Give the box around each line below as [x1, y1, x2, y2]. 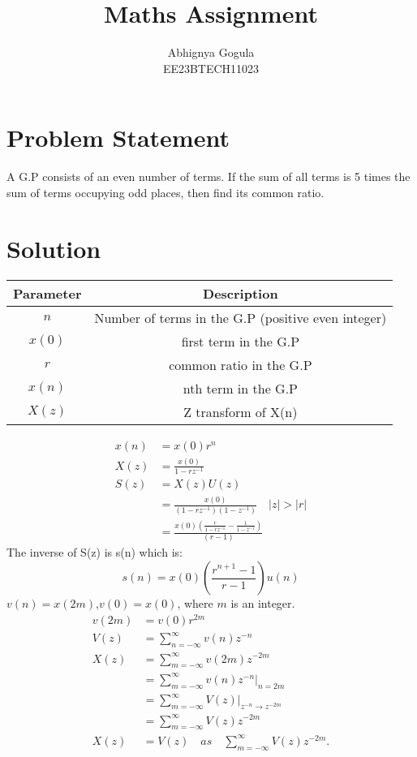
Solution [6, 231, 101, 265]
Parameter [13, 283, 82, 303]
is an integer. [230, 595, 295, 612]
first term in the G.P [181, 331, 300, 351]
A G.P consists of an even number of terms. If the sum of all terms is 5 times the [6, 168, 411, 185]
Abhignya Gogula [167, 44, 255, 61]
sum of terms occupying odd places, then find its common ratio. [6, 183, 325, 200]
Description [203, 283, 278, 303]
